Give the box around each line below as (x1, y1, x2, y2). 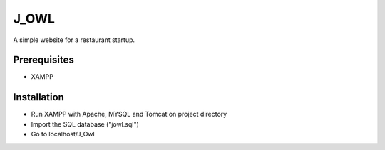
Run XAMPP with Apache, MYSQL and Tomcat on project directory (31, 110, 227, 119)
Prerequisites (13, 54, 74, 66)
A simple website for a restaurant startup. (13, 36, 135, 44)
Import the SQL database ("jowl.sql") (31, 119, 139, 128)
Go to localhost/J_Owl (31, 130, 96, 139)
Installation (13, 91, 64, 103)
